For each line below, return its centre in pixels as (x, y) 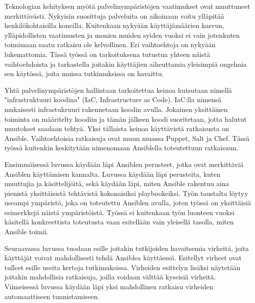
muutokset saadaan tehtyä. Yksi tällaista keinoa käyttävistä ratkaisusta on (117, 128)
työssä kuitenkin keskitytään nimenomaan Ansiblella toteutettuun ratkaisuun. (122, 148)
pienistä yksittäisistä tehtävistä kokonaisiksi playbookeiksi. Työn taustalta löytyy (126, 193)
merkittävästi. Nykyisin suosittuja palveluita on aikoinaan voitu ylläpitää (115, 15)
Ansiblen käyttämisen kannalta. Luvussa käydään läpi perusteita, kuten (113, 174)
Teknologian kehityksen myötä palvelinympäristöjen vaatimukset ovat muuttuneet (127, 6)
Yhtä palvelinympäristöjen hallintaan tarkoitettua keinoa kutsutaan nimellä (118, 90)
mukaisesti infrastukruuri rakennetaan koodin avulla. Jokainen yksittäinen (116, 109)
